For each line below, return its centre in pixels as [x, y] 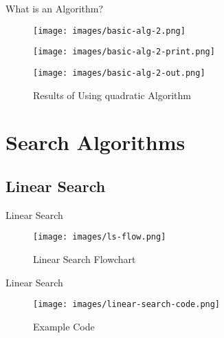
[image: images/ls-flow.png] [100, 237]
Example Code [64, 326]
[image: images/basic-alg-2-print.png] [124, 52]
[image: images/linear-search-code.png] [127, 305]
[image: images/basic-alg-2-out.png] [119, 73]
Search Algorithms [96, 142]
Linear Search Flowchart [85, 258]
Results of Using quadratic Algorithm [112, 95]
